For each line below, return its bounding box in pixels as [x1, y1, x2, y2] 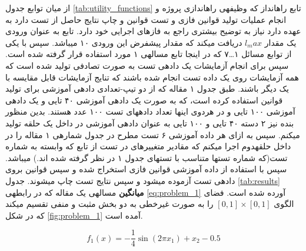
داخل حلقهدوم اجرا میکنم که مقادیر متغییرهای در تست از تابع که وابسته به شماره [5, 140, 291, 152]
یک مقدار [264, 36, 297, 48]
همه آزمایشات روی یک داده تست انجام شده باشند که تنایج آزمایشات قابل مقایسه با [5, 71, 299, 83]
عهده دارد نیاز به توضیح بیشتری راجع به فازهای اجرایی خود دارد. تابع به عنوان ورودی [5, 25, 301, 37]
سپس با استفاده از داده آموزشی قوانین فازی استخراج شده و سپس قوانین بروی [5, 163, 287, 175]
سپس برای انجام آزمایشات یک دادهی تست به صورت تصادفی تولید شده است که [5, 59, 289, 71]
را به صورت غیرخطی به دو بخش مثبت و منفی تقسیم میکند [5, 198, 214, 210]
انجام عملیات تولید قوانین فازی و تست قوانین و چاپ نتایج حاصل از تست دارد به [5, 13, 287, 25]
